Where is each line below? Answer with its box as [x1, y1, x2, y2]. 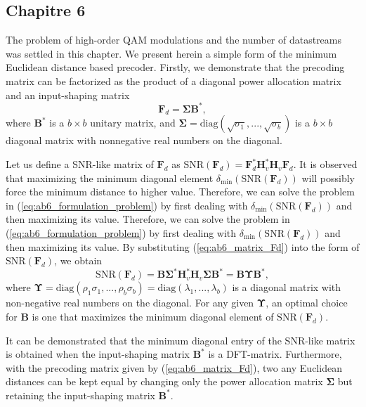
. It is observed [293, 157, 358, 172]
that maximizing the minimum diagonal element [6, 170, 214, 185]
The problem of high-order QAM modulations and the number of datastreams [6, 32, 342, 47]
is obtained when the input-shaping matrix [6, 347, 190, 361]
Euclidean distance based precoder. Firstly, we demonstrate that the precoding [6, 60, 345, 75]
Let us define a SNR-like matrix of [6, 157, 154, 172]
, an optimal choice [266, 295, 348, 310]
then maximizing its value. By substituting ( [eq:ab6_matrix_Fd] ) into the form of [6, 239, 360, 254]
